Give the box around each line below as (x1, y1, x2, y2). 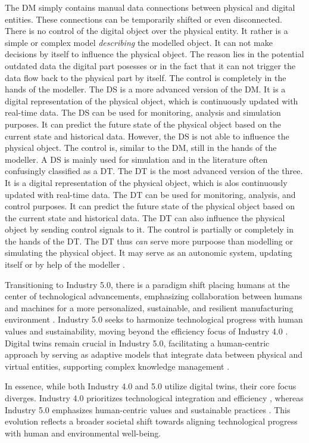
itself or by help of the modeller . (5, 258, 126, 271)
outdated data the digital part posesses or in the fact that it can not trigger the (5, 59, 296, 72)
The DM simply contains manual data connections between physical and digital (5, 1, 295, 13)
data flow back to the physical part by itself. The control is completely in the (5, 71, 286, 83)
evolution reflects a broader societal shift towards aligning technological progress (5, 415, 298, 427)
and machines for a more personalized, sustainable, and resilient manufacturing (5, 301, 294, 314)
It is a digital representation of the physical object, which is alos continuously (5, 176, 288, 188)
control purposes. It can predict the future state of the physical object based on (5, 200, 295, 212)
